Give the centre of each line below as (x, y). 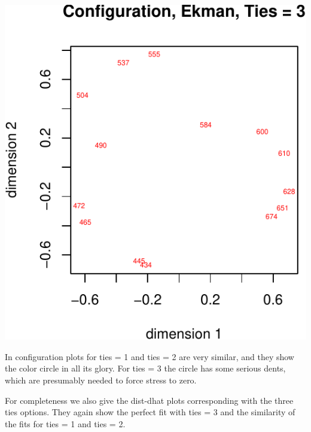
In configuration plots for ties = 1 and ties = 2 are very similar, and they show (150, 356)
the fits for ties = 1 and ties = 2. (65, 423)
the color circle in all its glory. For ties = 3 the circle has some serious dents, (145, 368)
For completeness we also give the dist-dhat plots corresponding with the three (149, 400)
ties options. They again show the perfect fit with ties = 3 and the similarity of (150, 412)
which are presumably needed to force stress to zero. (101, 380)
